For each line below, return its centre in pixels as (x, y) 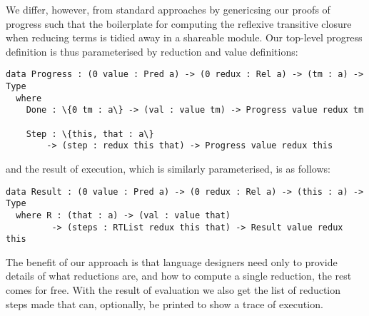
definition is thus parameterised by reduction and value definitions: (152, 51)
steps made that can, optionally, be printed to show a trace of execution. (165, 304)
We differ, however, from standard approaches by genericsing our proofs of (168, 9)
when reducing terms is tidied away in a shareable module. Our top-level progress (184, 37)
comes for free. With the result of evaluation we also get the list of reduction (173, 290)
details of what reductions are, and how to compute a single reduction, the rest (179, 276)
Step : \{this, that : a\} (90, 134)
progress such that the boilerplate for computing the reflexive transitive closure (179, 23)
